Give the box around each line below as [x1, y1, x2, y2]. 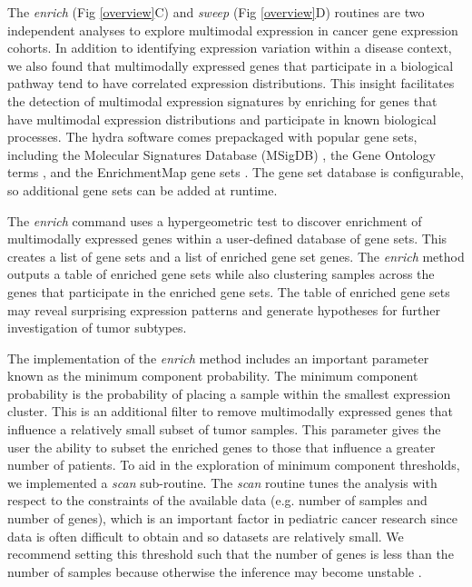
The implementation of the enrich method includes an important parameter [7, 348, 429, 367]
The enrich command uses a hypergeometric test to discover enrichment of [7, 211, 422, 230]
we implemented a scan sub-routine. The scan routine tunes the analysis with [7, 473, 438, 492]
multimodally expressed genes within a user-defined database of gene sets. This [7, 229, 447, 248]
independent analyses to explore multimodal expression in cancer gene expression [7, 20, 458, 39]
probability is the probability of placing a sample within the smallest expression [7, 383, 451, 403]
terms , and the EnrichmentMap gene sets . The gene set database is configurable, [7, 163, 464, 182]
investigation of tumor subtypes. [7, 318, 187, 337]
